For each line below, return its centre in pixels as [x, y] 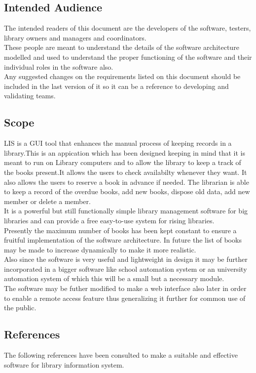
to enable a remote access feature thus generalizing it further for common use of [125, 298]
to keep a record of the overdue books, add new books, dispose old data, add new [127, 191]
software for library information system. [64, 364]
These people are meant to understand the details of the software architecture [122, 47]
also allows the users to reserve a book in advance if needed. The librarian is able [127, 182]
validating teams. [30, 96]
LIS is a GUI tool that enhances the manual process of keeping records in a [118, 143]
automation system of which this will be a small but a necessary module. [114, 278]
